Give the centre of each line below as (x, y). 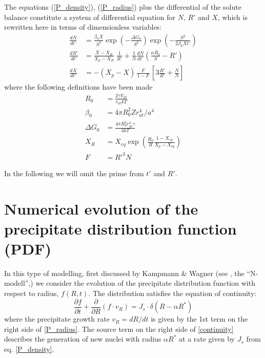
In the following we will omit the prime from (74, 173)
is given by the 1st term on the (199, 319)
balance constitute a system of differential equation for (90, 17)
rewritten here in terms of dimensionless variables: (83, 27)
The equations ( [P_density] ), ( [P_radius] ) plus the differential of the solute (123, 7)
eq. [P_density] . (29, 349)
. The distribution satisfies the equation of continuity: (172, 293)
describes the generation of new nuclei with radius (83, 339)
